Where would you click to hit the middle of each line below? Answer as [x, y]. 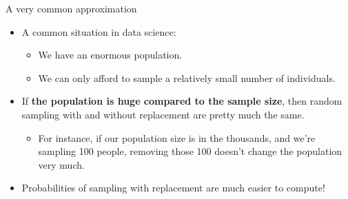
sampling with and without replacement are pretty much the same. [163, 114]
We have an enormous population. [110, 55]
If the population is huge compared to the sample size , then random [182, 101]
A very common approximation [71, 8]
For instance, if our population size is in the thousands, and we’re [177, 137]
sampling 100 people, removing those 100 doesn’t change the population [190, 151]
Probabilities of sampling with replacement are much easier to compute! [173, 188]
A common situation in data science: [99, 31]
